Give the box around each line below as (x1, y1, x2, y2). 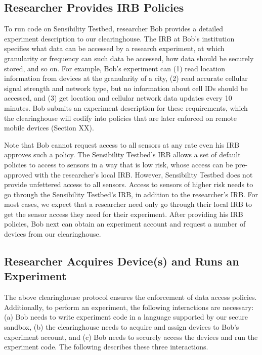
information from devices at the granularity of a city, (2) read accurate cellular (4, 73, 248, 83)
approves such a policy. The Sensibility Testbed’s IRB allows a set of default (4, 149, 241, 160)
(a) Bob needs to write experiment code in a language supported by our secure (4, 312, 248, 322)
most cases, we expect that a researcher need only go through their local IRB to (4, 199, 252, 209)
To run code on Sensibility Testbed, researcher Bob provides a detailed (4, 23, 224, 34)
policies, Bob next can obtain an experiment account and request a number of (4, 218, 246, 229)
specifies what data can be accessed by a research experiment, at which (4, 43, 225, 54)
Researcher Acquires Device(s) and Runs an (4, 253, 239, 269)
